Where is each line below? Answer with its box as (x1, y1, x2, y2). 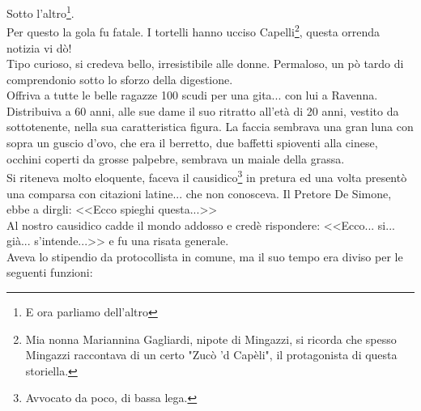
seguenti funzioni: (6, 264, 93, 281)
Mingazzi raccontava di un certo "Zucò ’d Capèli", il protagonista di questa (25, 346, 398, 363)
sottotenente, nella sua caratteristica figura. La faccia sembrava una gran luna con (6, 118, 414, 135)
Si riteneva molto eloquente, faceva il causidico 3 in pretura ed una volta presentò (6, 167, 407, 185)
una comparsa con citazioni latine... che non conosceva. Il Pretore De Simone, (6, 184, 392, 201)
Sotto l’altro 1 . (6, 2, 74, 21)
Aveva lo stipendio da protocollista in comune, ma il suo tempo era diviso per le (6, 248, 403, 265)
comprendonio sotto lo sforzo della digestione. (6, 70, 233, 87)
